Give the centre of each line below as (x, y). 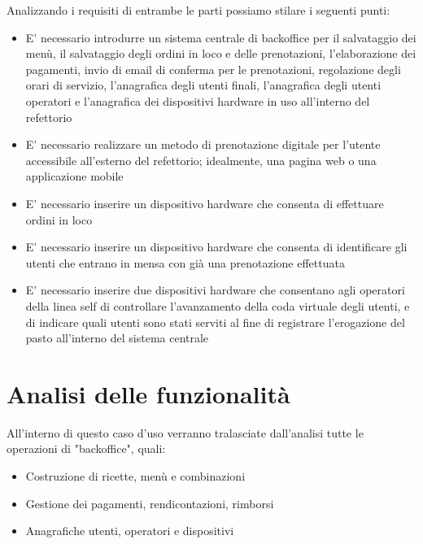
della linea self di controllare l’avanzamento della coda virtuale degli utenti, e (218, 305)
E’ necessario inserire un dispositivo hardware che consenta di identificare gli (216, 247)
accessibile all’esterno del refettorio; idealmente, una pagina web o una (201, 160)
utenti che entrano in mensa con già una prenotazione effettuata (185, 262)
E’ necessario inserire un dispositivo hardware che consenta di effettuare (205, 203)
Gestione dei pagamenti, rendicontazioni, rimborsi (150, 503)
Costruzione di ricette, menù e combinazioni (135, 476)
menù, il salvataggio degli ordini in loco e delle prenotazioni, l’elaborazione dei (221, 53)
